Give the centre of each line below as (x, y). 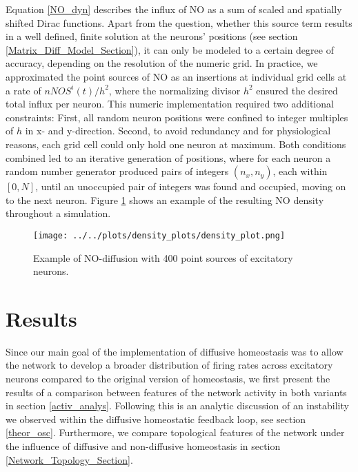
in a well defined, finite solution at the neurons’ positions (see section (152, 36)
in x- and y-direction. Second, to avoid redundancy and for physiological (178, 131)
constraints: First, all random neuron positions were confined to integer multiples (177, 117)
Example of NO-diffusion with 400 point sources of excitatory (163, 257)
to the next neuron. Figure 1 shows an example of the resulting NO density (165, 199)
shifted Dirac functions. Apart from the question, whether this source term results (179, 22)
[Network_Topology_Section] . (69, 459)
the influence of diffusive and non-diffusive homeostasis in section (143, 446)
